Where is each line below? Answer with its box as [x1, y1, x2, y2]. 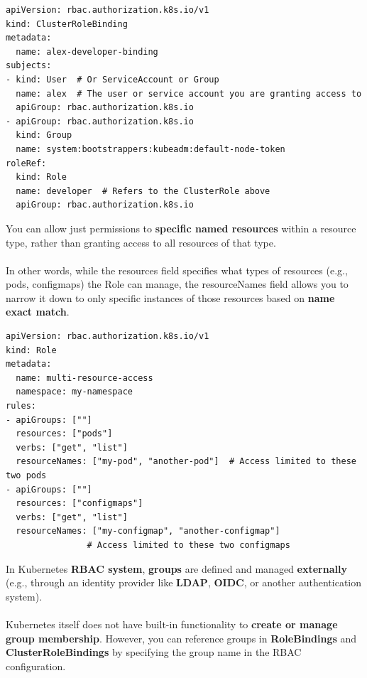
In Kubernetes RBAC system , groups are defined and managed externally [6, 561, 347, 576]
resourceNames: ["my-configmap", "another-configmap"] [16, 526, 280, 537]
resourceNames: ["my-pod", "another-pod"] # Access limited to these [16, 456, 356, 467]
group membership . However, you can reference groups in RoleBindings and [6, 630, 357, 645]
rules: [6, 401, 36, 411]
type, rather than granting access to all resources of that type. [6, 235, 276, 249]
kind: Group [16, 130, 72, 141]
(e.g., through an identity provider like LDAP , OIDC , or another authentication [6, 575, 362, 590]
